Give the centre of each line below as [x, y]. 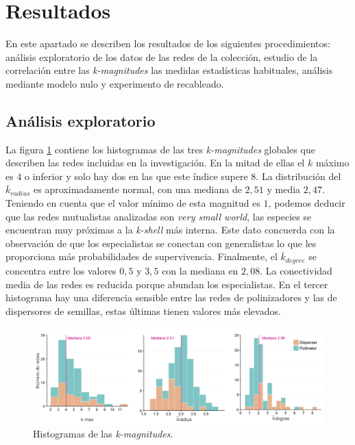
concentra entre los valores [61, 270]
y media [284, 189]
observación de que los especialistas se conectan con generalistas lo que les [161, 243]
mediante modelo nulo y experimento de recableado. [115, 83]
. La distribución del [298, 176]
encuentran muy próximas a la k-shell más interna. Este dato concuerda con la [170, 230]
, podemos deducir [307, 203]
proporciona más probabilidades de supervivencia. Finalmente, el [142, 256]
